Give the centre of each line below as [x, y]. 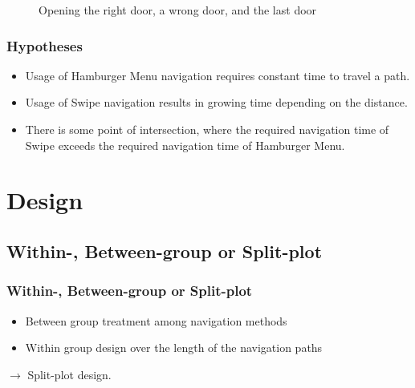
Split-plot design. [69, 374]
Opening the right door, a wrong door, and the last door [178, 10]
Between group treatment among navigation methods [156, 320]
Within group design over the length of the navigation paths [174, 348]
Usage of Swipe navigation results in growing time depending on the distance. [216, 102]
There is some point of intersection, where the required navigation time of [207, 129]
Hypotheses [45, 45]
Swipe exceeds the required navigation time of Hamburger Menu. [185, 145]
